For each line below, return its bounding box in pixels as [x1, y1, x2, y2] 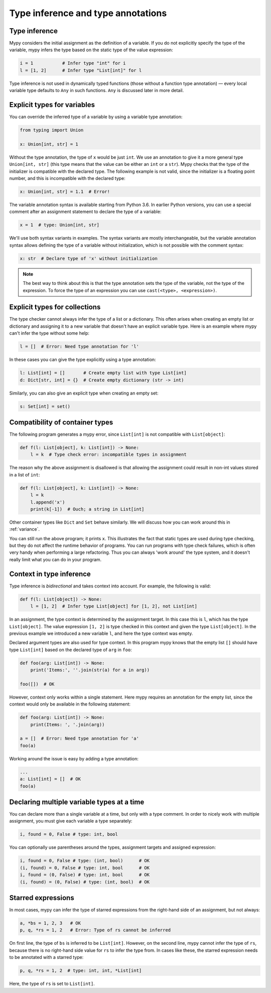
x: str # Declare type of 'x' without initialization [20, 255, 158, 261]
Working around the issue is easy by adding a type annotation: [9, 755, 139, 761]
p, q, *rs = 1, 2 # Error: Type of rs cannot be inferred [20, 927, 171, 933]
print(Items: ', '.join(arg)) [30, 722, 105, 727]
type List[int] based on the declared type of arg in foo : [9, 646, 132, 653]
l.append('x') [30, 499, 65, 505]
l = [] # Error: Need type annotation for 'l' [20, 344, 139, 349]
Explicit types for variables [9, 101, 95, 109]
